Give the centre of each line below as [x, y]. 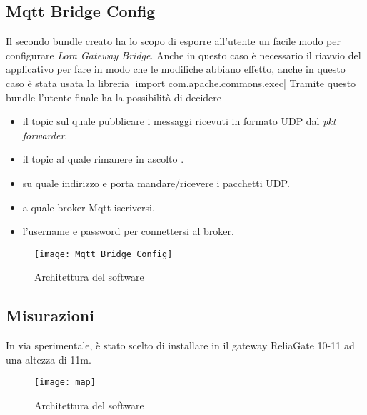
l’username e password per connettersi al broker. [128, 231]
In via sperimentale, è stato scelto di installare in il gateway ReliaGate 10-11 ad [180, 345]
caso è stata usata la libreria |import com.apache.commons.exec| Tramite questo [181, 82]
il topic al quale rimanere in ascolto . [103, 159]
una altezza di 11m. [49, 359]
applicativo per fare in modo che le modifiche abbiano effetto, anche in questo [176, 69]
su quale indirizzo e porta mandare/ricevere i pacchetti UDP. [156, 182]
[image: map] [65, 382]
